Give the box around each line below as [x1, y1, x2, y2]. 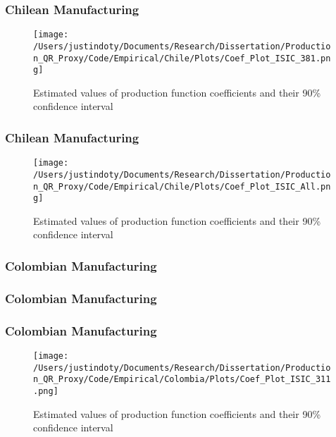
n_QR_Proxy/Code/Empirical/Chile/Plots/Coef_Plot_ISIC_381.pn [33, 53, 331, 63]
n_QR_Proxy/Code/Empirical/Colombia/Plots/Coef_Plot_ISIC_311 [33, 374, 331, 385]
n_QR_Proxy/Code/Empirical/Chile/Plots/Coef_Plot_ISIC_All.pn [33, 181, 331, 192]
